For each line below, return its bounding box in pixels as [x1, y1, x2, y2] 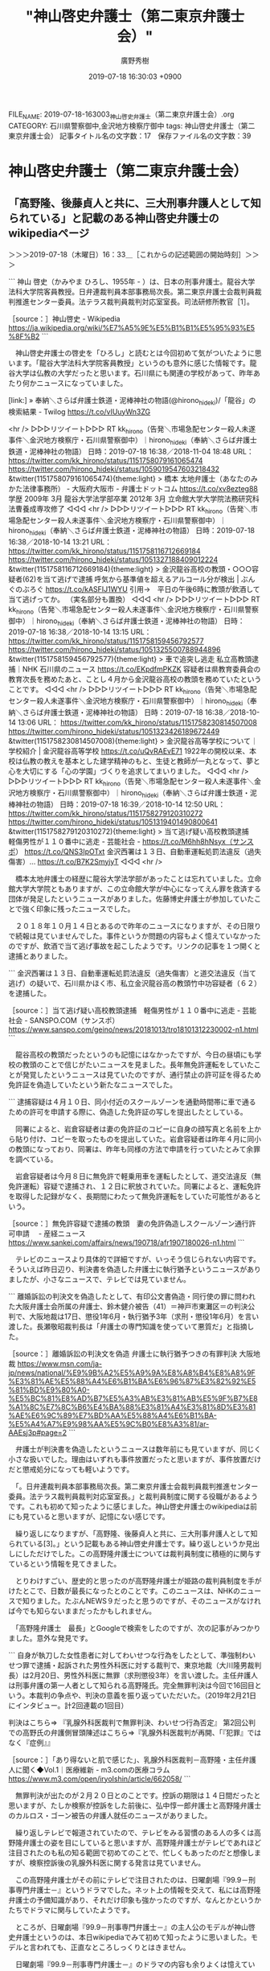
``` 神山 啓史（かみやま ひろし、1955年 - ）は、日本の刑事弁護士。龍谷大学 [8, 277, 256, 286]
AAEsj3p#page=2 [8, 1427, 67, 1437]
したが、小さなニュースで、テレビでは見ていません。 [14, 1274, 191, 1283]
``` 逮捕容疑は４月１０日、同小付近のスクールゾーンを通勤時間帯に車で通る [8, 1097, 256, 1107]
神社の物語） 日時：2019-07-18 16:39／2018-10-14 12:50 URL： [14, 799, 226, 809]
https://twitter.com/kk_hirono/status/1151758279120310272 [8, 808, 203, 818]
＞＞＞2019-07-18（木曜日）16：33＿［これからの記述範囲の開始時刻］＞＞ [8, 249, 260, 259]
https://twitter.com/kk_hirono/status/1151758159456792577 [8, 636, 204, 646]
